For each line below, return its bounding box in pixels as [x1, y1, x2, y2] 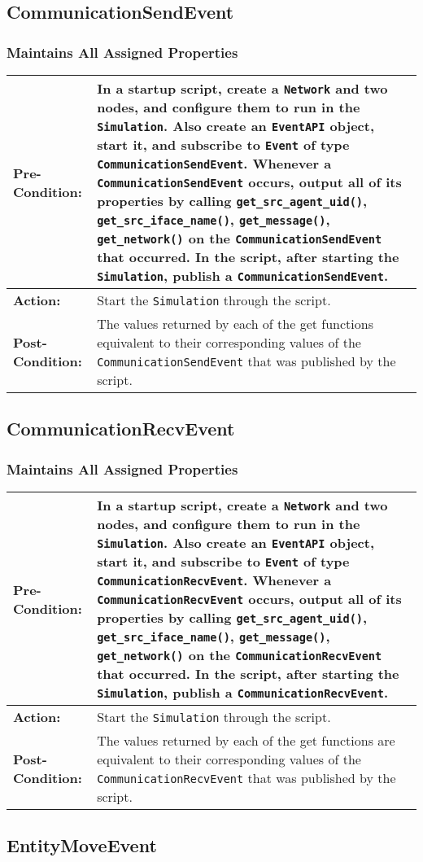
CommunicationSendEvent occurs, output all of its [97, 173, 402, 191]
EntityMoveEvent [7, 833, 157, 858]
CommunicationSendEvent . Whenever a [97, 154, 332, 173]
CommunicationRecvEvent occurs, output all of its [97, 589, 402, 608]
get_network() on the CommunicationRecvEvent [97, 645, 382, 664]
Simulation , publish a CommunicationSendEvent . [97, 266, 388, 285]
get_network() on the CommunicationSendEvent [97, 229, 382, 247]
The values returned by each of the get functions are [97, 731, 395, 750]
